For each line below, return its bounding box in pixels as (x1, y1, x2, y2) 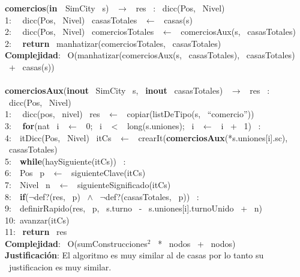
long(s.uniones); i (127, 119, 194, 132)
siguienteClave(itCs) (71, 166, 146, 179)
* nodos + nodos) (158, 237, 236, 249)
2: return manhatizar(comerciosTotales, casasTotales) (5, 37, 221, 49)
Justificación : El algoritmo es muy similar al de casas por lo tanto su (5, 249, 264, 261)
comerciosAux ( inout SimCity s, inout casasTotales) (5, 84, 223, 97)
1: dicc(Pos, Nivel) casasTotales (5, 13, 137, 26)
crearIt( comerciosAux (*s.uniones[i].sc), (138, 131, 288, 144)
